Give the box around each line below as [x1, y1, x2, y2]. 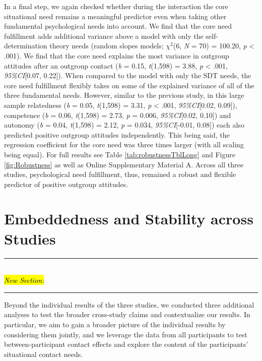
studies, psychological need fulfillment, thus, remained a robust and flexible [4, 169, 236, 179]
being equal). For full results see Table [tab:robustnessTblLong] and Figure [4, 149, 235, 159]
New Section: [4, 275, 44, 285]
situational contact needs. [4, 348, 83, 359]
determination [4, 40, 47, 51]
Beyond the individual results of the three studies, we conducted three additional [4, 299, 254, 310]
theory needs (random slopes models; [49, 40, 164, 51]
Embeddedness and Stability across [4, 208, 253, 229]
